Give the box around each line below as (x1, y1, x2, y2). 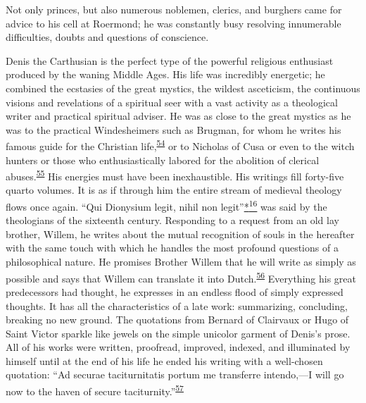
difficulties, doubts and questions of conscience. (6, 30, 209, 44)
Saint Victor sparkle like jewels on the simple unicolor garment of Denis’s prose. (6, 325, 351, 340)
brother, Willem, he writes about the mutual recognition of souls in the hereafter (6, 226, 355, 241)
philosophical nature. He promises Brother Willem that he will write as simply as (6, 254, 356, 269)
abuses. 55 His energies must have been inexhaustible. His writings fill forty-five (6, 167, 344, 183)
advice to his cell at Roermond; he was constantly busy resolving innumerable (6, 15, 341, 30)
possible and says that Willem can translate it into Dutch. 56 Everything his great (6, 268, 356, 285)
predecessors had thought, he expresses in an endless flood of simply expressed (6, 284, 343, 299)
